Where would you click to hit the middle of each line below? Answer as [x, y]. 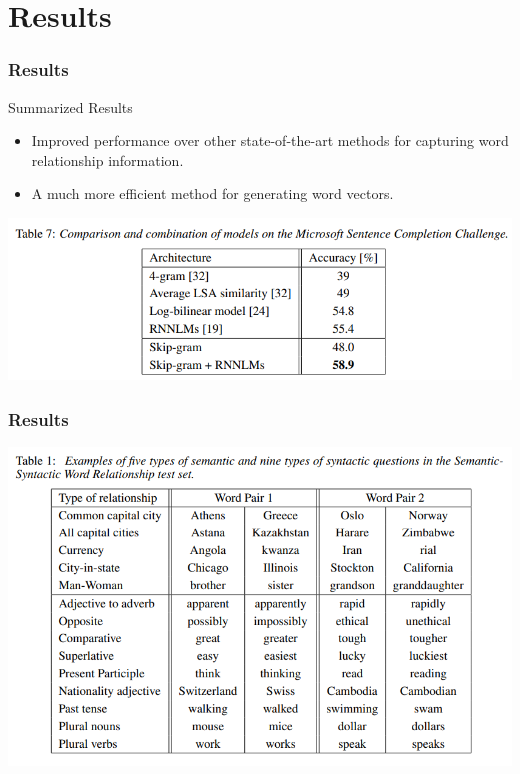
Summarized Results [70, 106]
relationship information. [107, 159]
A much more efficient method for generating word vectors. [212, 193]
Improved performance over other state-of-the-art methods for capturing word [270, 140]
